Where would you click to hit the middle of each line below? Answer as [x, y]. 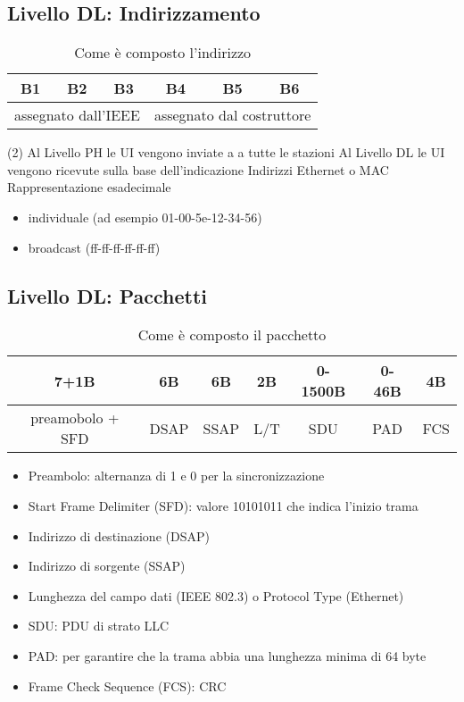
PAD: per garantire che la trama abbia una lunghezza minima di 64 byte [227, 655]
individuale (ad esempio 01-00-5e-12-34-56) [145, 217]
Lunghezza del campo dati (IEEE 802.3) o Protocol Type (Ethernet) [216, 595]
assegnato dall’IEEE [77, 115]
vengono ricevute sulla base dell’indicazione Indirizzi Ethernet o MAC [198, 169]
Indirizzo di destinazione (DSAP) [119, 535]
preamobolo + [75, 418]
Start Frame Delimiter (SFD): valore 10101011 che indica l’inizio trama [223, 505]
